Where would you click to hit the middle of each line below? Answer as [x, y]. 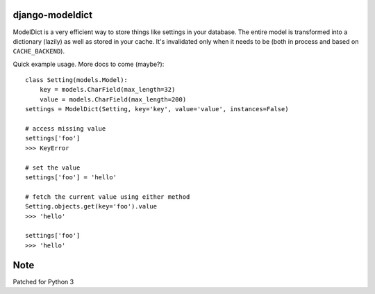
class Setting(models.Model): [77, 80]
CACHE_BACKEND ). [39, 51]
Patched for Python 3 [43, 281]
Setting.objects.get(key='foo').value [91, 206]
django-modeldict [53, 15]
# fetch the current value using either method [108, 197]
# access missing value [66, 129]
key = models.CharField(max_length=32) [107, 90]
